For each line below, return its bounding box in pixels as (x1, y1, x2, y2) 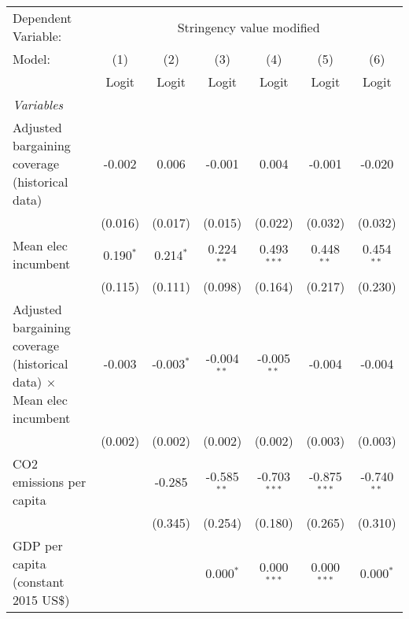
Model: (13, 50, 51, 68)
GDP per (13, 536, 63, 554)
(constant (13, 573, 64, 591)
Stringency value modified (177, 17, 320, 36)
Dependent (13, 9, 72, 27)
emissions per (13, 473, 87, 491)
